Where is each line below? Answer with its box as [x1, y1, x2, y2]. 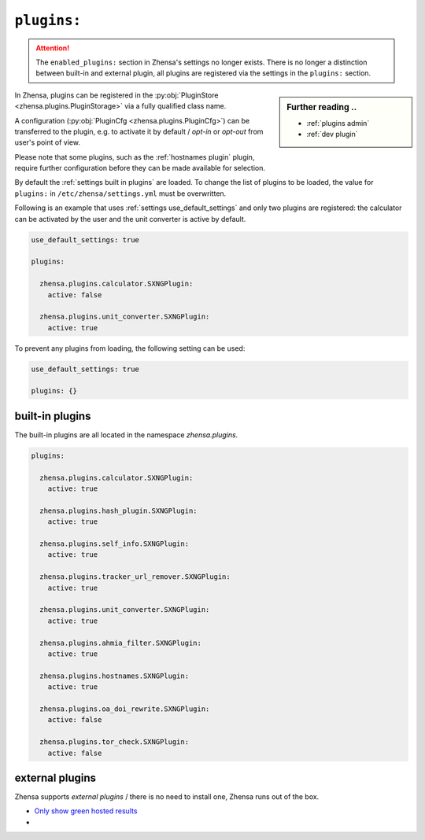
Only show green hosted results [34, 806, 138, 816]
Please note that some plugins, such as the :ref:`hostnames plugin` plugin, [14, 152, 255, 161]
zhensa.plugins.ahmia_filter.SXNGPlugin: [39, 638, 202, 647]
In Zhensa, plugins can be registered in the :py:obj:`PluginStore [14, 90, 219, 100]
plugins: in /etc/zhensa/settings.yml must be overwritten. [14, 189, 227, 198]
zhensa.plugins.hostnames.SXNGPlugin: [39, 671, 189, 680]
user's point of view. [14, 138, 80, 147]
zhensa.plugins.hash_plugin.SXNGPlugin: [39, 506, 198, 515]
